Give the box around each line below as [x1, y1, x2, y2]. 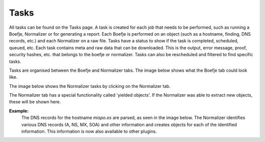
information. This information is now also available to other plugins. [21, 128, 157, 134]
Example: [9, 108, 29, 114]
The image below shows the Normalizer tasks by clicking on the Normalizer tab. [9, 83, 171, 89]
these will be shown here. [9, 99, 61, 105]
